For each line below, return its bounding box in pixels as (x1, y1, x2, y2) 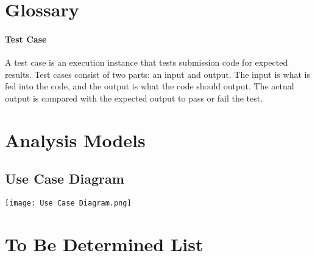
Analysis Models (5, 127, 146, 152)
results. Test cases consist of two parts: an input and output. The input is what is (5, 67, 310, 80)
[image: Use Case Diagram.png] (5, 199, 132, 208)
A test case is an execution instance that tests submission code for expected (5, 56, 288, 69)
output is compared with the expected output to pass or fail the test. (5, 91, 263, 104)
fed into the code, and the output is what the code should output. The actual (5, 80, 294, 92)
